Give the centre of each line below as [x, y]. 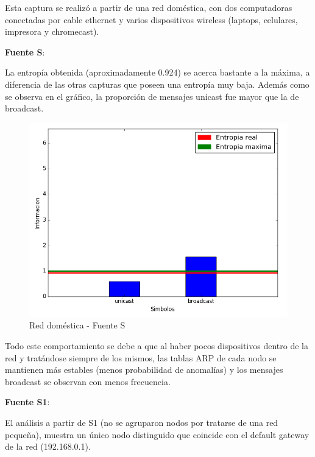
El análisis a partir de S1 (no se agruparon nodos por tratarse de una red [142, 422]
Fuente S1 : [27, 402]
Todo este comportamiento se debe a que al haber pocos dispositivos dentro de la [157, 345]
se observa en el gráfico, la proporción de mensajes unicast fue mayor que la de [152, 96]
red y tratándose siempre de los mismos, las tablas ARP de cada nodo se [141, 357]
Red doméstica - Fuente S [77, 325]
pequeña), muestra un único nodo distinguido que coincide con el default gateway [157, 434]
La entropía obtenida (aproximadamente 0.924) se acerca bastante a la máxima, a [157, 72]
